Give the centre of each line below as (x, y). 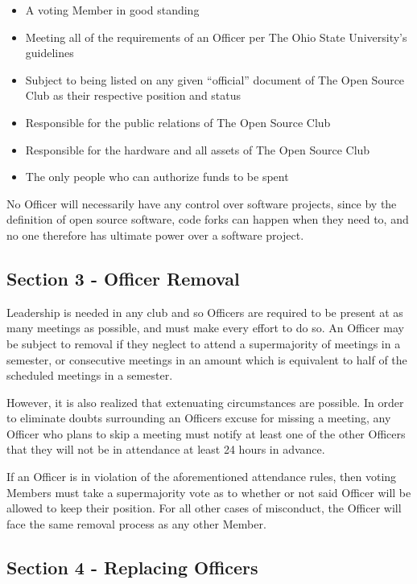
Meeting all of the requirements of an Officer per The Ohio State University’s (216, 37)
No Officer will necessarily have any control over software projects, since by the (202, 203)
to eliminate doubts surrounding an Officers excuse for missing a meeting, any (199, 418)
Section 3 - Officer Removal (123, 278)
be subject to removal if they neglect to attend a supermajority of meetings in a (204, 343)
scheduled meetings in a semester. (90, 375)
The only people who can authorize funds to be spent (157, 177)
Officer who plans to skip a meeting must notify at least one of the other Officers (206, 433)
